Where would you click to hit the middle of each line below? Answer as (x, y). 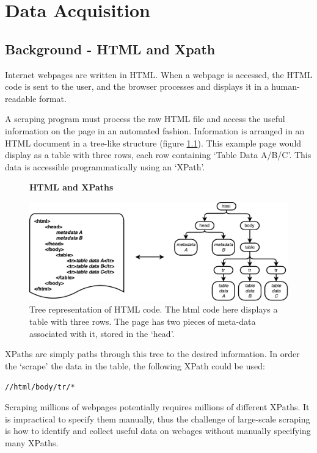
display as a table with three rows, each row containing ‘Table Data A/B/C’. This (158, 155)
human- (286, 86)
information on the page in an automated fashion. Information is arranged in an (155, 130)
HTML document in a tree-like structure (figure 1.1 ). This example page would (153, 143)
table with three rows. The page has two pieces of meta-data (143, 321)
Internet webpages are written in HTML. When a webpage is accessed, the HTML (159, 74)
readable (21, 98)
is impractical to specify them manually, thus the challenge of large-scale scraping (158, 419)
